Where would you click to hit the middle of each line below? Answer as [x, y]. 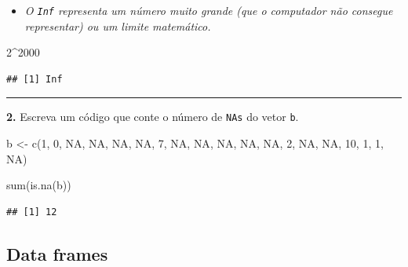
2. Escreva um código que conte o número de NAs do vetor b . [153, 117]
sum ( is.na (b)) [39, 185]
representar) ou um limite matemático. [118, 26]
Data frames [57, 253]
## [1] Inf [35, 79]
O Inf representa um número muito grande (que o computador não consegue [209, 10]
